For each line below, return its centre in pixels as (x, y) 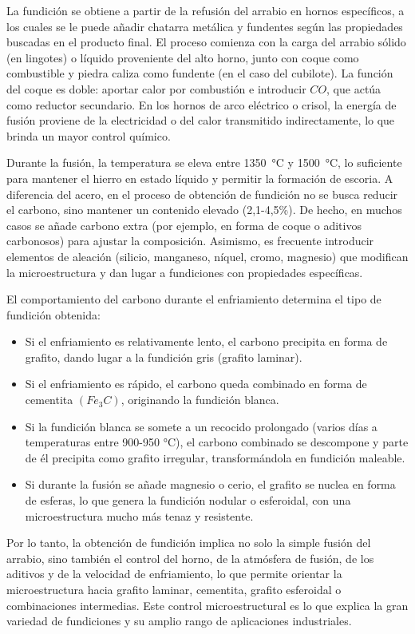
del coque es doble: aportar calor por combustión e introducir (156, 88)
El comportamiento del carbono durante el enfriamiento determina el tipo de (194, 299)
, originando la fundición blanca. (200, 400)
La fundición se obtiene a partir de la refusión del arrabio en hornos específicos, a (206, 10)
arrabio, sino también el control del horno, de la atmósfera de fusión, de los (190, 558)
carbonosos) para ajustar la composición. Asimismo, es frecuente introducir (190, 241)
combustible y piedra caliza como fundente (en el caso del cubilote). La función (200, 73)
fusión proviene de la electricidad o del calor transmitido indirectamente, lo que (201, 120)
